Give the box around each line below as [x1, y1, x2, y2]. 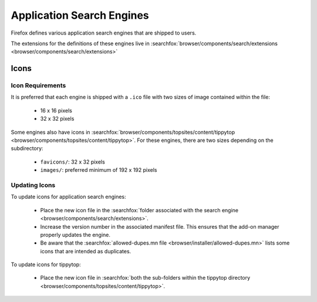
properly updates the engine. [40, 231, 111, 238]
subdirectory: [11, 145, 43, 152]
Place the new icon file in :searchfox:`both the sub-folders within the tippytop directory [40, 274, 251, 281]
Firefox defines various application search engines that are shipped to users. [11, 29, 197, 36]
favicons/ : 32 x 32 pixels [40, 158, 105, 165]
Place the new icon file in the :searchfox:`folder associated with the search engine [40, 206, 239, 213]
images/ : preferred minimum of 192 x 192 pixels [40, 167, 157, 174]
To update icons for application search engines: [11, 194, 126, 201]
